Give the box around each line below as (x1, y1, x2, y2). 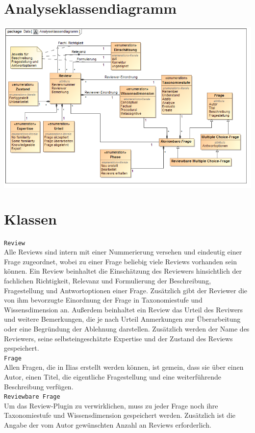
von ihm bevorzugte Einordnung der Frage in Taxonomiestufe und (4, 295, 203, 305)
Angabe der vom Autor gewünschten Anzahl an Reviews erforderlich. (4, 420, 211, 430)
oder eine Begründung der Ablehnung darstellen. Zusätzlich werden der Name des (4, 323, 250, 333)
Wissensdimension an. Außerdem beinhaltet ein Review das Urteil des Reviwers (4, 304, 243, 314)
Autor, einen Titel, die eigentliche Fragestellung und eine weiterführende (4, 372, 222, 382)
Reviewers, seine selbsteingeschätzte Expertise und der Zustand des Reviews (4, 333, 233, 343)
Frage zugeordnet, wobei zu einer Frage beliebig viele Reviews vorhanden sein (4, 256, 237, 266)
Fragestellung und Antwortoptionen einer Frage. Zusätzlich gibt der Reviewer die (4, 285, 248, 295)
